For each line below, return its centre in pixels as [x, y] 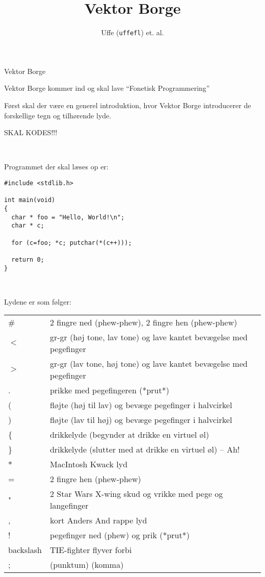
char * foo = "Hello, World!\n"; [68, 217]
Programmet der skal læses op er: [56, 167]
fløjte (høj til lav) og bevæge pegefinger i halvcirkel [141, 405]
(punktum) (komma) [87, 565]
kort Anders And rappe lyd [98, 520]
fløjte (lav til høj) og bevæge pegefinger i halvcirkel [141, 420]
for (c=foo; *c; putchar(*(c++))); [72, 243]
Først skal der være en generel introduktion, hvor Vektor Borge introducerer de [128, 105]
